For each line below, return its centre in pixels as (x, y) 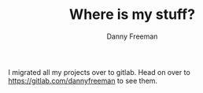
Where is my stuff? (132, 15)
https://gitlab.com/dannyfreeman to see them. (83, 80)
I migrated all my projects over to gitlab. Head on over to (99, 72)
